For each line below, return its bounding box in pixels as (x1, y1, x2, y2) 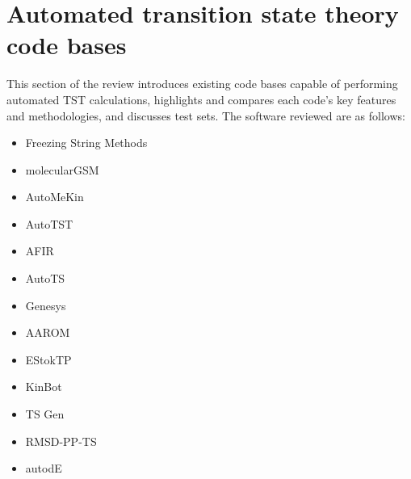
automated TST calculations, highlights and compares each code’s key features (6, 90, 396, 107)
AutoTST (25, 215, 73, 232)
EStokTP (25, 351, 72, 368)
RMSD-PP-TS (25, 432, 97, 449)
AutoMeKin (25, 188, 84, 205)
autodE (25, 460, 62, 477)
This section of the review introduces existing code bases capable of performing (6, 75, 398, 92)
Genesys (25, 296, 66, 313)
